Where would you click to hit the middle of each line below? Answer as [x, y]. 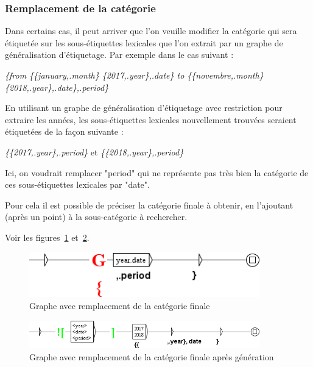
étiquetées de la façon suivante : [64, 131]
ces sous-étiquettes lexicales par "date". [77, 184]
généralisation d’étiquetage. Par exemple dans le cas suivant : [119, 55]
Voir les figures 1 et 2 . [47, 237]
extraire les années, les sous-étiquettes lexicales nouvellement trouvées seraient [151, 119]
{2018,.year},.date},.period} [57, 87]
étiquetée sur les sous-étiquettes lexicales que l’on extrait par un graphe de [144, 42]
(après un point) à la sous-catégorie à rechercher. [96, 217]
